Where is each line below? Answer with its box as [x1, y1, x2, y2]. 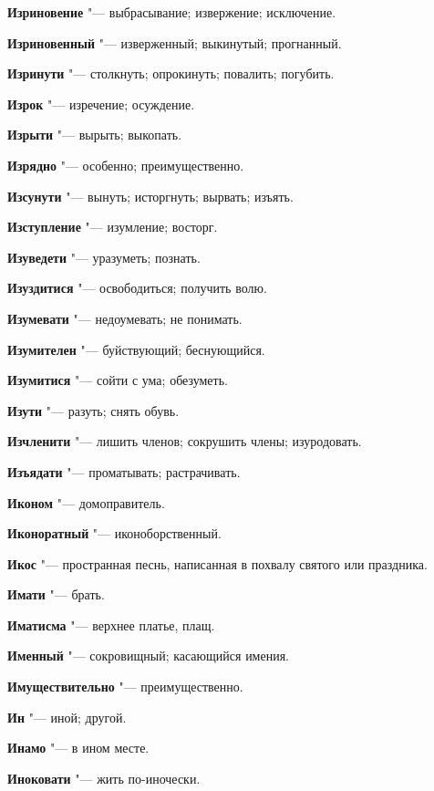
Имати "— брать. [7, 585, 105, 604]
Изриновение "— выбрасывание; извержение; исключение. [7, 3, 336, 21]
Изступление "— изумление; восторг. [7, 217, 218, 236]
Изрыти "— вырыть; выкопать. [7, 125, 182, 144]
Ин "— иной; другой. [7, 707, 127, 726]
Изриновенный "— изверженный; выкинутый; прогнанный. [7, 33, 342, 52]
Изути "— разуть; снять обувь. [7, 401, 180, 420]
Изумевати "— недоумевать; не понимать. [7, 308, 243, 328]
